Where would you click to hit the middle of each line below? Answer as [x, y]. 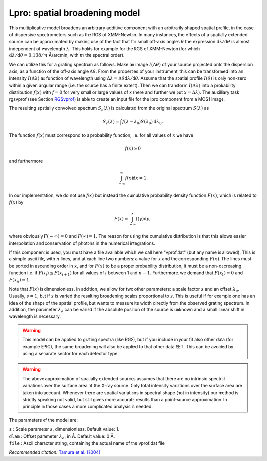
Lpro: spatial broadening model [75, 13]
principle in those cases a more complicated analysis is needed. [88, 407]
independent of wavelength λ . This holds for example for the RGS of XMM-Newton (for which [105, 48]
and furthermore [26, 161]
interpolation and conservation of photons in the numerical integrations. [82, 243]
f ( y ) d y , [143, 219]
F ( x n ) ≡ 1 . [20, 281]
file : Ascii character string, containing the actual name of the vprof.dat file [87, 443]
